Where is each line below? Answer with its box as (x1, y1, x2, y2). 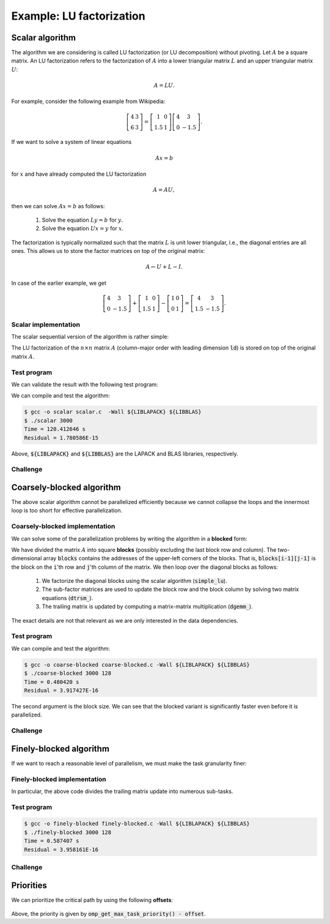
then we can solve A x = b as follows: (11, 202, 105, 209)
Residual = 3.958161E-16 (24, 846, 99, 853)
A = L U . (153, 82, 175, 89)
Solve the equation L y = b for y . (42, 216, 123, 223)
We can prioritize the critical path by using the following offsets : (11, 896, 174, 903)
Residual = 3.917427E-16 (24, 686, 99, 694)
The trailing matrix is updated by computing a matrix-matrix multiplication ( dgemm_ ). (42, 603, 253, 610)
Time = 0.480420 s (24, 678, 79, 685)
